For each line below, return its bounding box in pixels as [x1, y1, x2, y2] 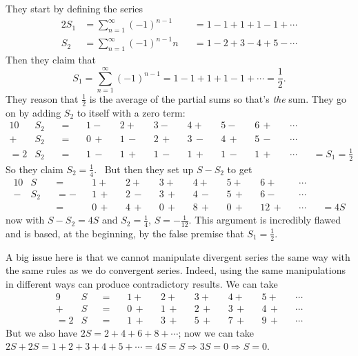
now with [6, 212, 45, 227]
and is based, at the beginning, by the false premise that [6, 226, 244, 240]
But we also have [6, 325, 78, 339]
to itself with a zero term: [77, 105, 186, 119]
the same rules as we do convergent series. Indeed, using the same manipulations [6, 263, 346, 277]
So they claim [6, 161, 63, 176]
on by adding [6, 105, 61, 119]
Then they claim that [6, 52, 97, 67]
